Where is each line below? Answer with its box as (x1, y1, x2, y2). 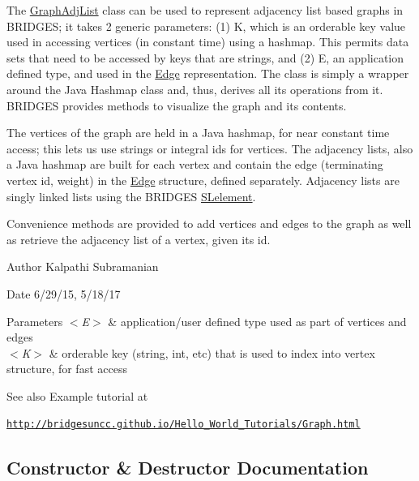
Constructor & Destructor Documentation (6, 454, 369, 479)
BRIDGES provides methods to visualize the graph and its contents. (6, 97, 347, 114)
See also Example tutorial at (6, 387, 148, 404)
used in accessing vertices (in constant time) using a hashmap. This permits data (6, 33, 409, 50)
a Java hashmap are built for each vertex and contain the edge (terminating (6, 156, 383, 173)
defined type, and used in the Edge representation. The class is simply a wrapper (6, 65, 409, 82)
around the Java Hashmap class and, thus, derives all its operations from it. (6, 80, 383, 97)
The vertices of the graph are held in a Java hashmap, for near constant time (6, 124, 390, 141)
